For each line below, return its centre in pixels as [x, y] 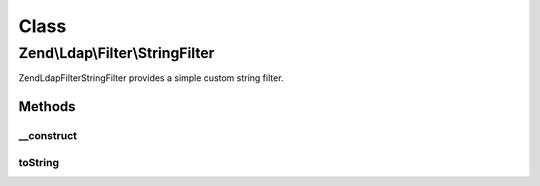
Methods [47, 106]
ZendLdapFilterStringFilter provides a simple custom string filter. [151, 78]
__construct [48, 136]
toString [39, 162]
